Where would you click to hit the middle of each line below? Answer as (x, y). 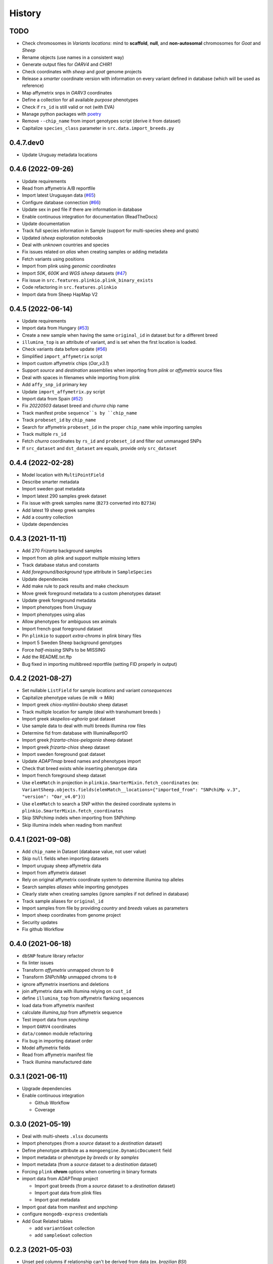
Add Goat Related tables (47, 1221)
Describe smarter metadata (51, 482)
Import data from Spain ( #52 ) (52, 399)
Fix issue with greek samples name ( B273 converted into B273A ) (89, 503)
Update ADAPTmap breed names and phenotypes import (81, 761)
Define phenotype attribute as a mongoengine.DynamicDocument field (97, 1150)
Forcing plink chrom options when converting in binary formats (89, 1171)
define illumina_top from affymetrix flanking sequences (83, 998)
